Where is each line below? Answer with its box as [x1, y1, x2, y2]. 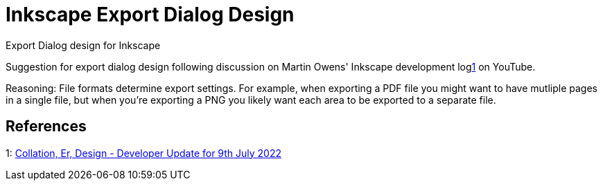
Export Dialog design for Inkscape [6, 39, 161, 51]
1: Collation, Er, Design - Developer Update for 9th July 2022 [6, 147, 282, 159]
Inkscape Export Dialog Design [6, 3, 295, 26]
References [6, 118, 87, 136]
